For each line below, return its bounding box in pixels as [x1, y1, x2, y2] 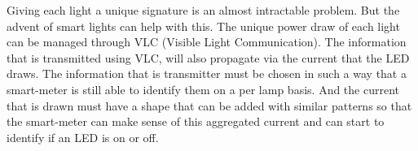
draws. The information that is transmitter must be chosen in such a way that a [7, 65, 407, 82]
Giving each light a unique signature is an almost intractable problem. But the [7, 2, 400, 18]
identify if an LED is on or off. [7, 128, 159, 145]
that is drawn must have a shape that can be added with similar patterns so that [7, 97, 412, 114]
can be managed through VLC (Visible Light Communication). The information [7, 33, 407, 50]
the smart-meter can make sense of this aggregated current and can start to [7, 113, 385, 130]
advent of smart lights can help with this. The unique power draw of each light [7, 17, 400, 34]
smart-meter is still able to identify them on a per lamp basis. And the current [7, 80, 400, 97]
